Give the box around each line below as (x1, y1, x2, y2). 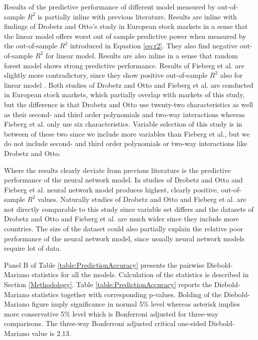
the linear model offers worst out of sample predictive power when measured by (4, 30, 247, 41)
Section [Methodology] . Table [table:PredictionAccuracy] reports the (4, 279, 212, 290)
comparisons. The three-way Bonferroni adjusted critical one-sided (4, 318, 206, 329)
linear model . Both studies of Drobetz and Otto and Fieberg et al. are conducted (4, 79, 254, 90)
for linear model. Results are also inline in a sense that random (45, 50, 238, 60)
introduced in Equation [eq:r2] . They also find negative (70, 40, 238, 51)
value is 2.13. (31, 328, 71, 338)
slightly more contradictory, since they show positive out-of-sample (4, 70, 208, 80)
